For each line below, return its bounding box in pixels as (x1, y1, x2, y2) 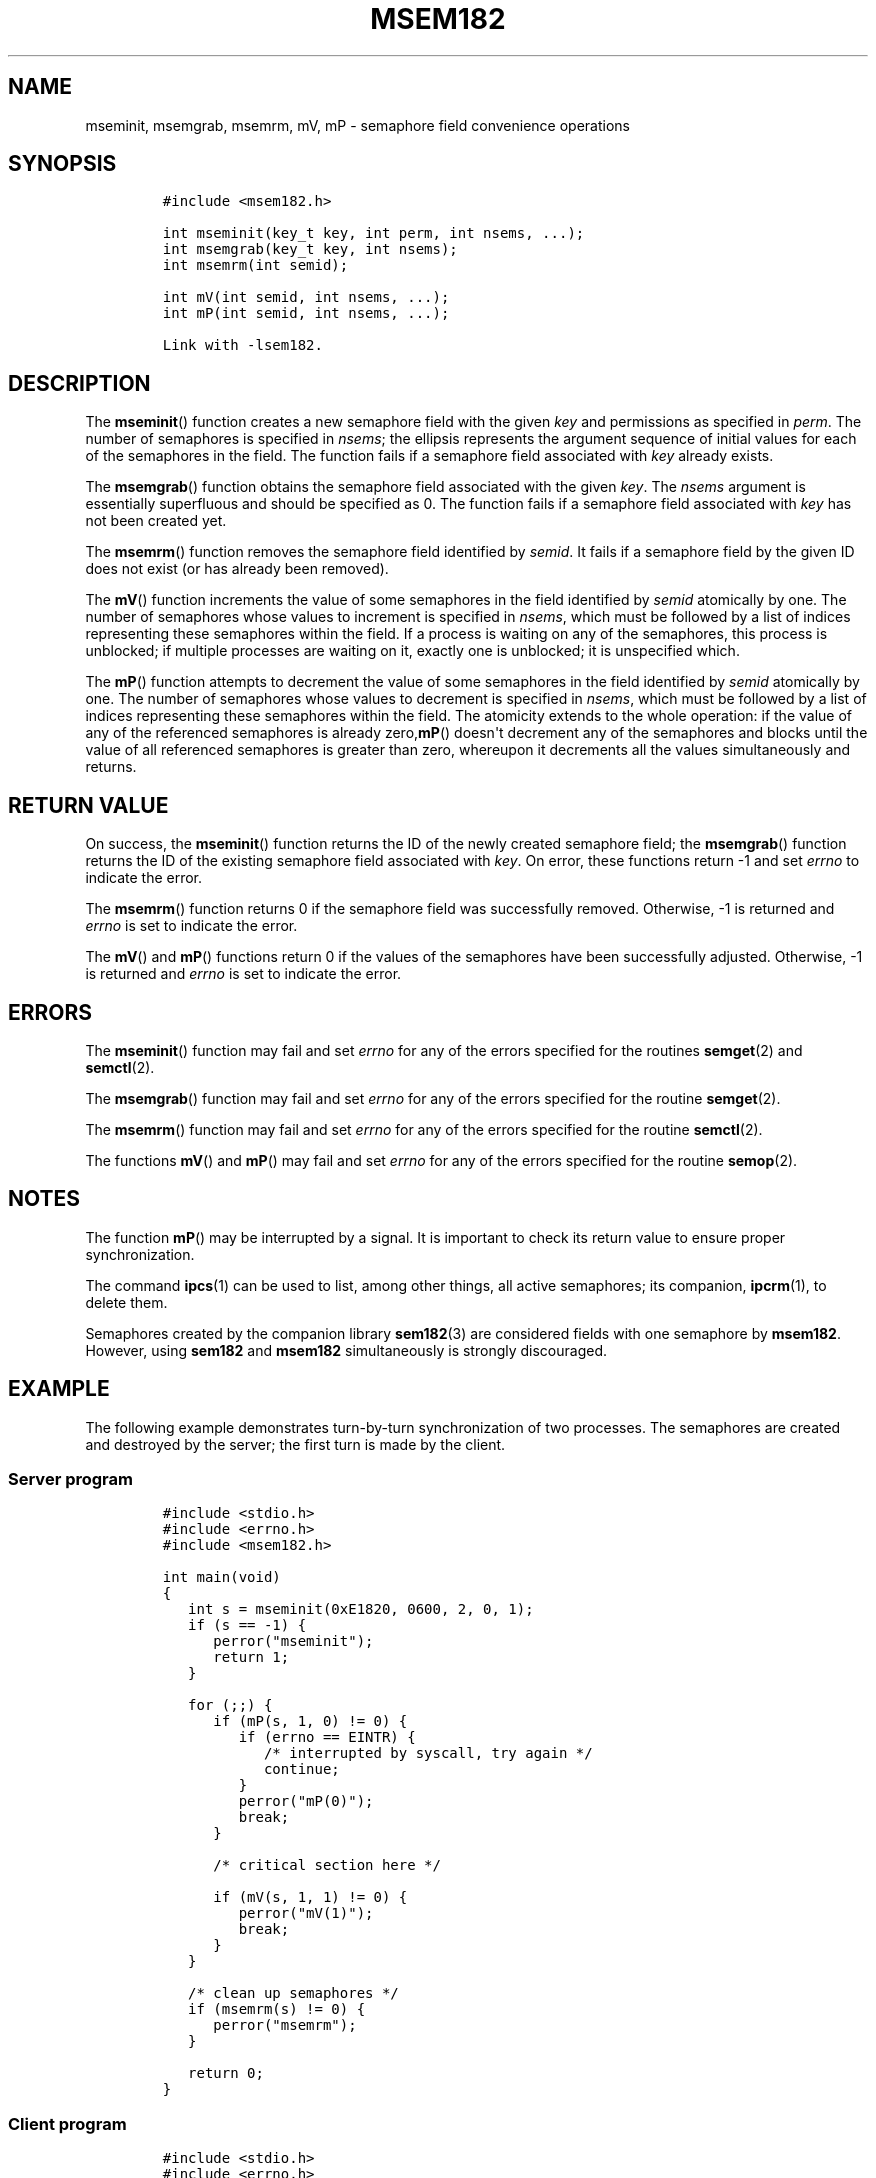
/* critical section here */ (213, 1857, 441, 1874)
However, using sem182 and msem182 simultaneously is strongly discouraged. (85, 1341, 608, 1359)
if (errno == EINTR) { (238, 1729, 416, 1746)
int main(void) (162, 1569, 281, 1586)
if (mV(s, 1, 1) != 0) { (213, 1889, 408, 1906)
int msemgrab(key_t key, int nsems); (162, 241, 458, 258)
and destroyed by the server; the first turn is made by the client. (85, 1435, 506, 1453)
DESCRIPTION (8, 370, 151, 396)
